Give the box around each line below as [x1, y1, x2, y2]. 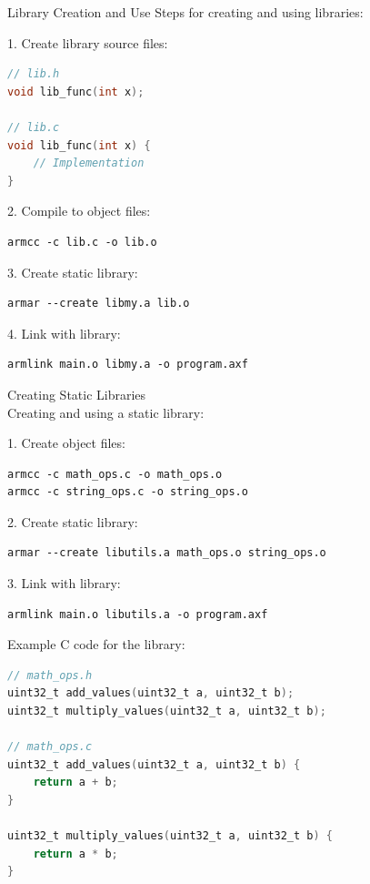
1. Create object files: [7, 433, 125, 452]
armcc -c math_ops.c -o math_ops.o [7, 467, 223, 481]
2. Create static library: [7, 512, 138, 531]
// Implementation [33, 157, 145, 170]
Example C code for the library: [7, 635, 185, 654]
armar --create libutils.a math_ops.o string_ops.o [7, 546, 326, 560]
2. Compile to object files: [7, 201, 151, 220]
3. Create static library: [7, 262, 138, 281]
